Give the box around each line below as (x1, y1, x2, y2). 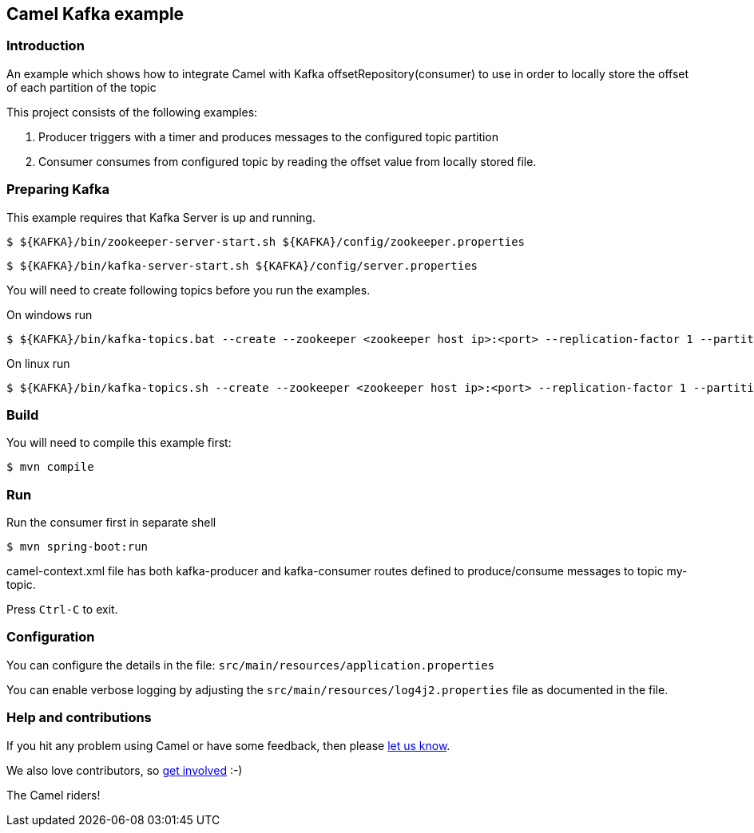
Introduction (6, 38, 85, 54)
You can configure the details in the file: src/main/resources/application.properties (6, 657, 495, 672)
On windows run (6, 307, 93, 322)
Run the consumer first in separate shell (6, 515, 216, 530)
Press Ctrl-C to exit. (6, 602, 118, 617)
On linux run (6, 356, 70, 370)
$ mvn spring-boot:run (6, 540, 149, 554)
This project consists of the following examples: (6, 105, 258, 119)
